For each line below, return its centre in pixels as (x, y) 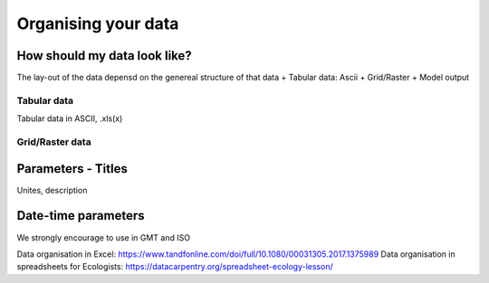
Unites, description (52, 190)
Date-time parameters (81, 216)
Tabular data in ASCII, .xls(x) (70, 118)
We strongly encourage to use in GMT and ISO (103, 237)
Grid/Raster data (54, 142)
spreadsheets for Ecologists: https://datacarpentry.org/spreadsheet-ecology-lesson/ (175, 267)
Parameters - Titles (72, 169)
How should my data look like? (104, 56)
